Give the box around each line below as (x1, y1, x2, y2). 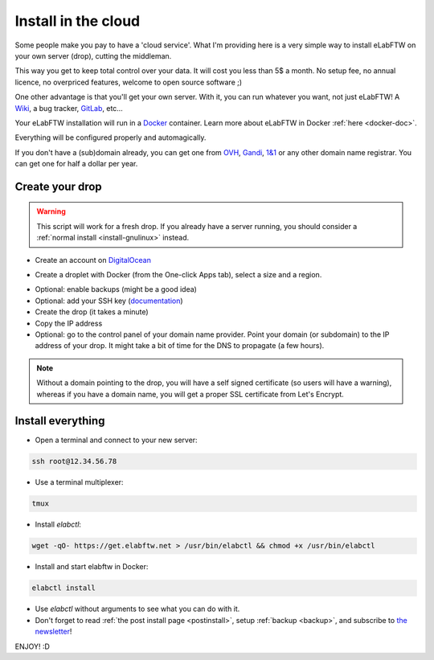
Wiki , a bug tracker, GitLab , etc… (14, 103, 124, 113)
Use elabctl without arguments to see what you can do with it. (35, 604, 240, 614)
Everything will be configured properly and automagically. (14, 133, 207, 142)
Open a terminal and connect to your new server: (35, 435, 198, 445)
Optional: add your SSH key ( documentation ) (35, 296, 184, 305)
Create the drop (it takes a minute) (35, 307, 149, 317)
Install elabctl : (35, 519, 82, 530)
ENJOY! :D (14, 642, 50, 651)
